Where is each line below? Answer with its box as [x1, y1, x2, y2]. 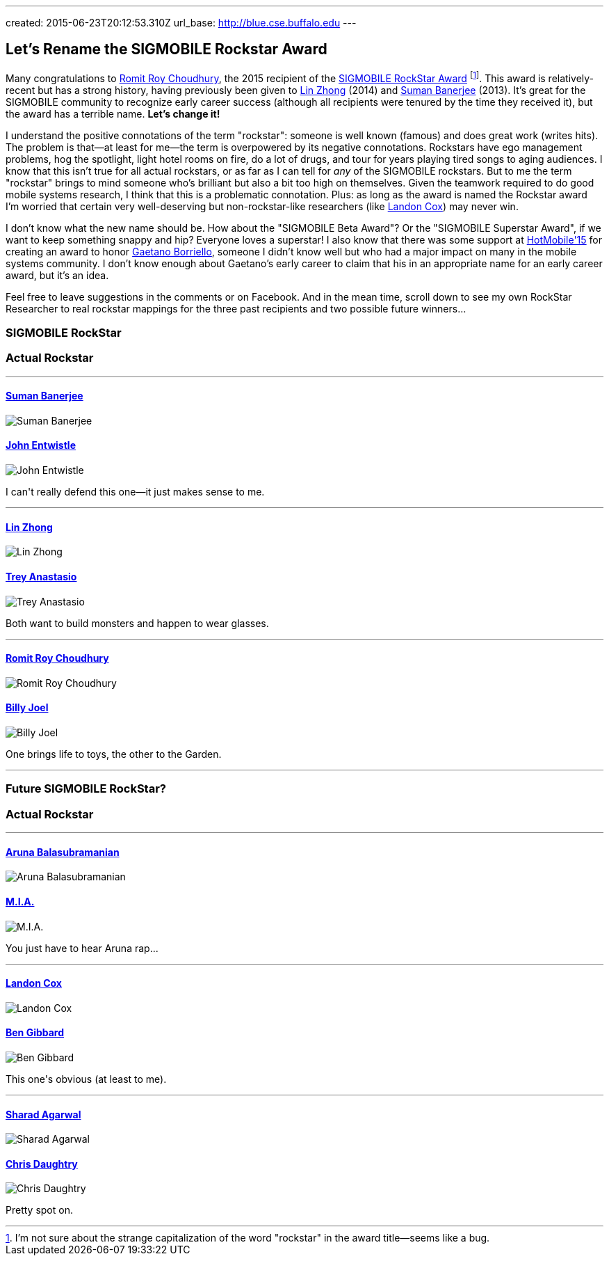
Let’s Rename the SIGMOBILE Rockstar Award [6, 40, 327, 58]
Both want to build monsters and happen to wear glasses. [6, 617, 269, 629]
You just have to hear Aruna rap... [6, 942, 159, 954]
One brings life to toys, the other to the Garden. [6, 747, 222, 760]
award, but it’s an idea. [6, 269, 109, 281]
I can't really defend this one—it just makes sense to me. [6, 486, 265, 498]
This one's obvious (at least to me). [6, 1072, 167, 1085]
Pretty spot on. [6, 1204, 73, 1216]
